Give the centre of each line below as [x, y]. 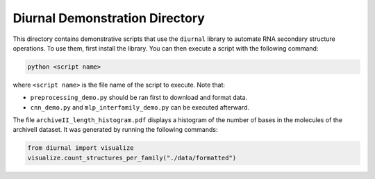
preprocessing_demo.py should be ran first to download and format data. [139, 98]
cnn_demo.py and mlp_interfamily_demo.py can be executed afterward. [140, 107]
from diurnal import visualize [81, 148]
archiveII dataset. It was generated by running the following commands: [115, 130]
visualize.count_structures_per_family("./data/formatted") [132, 157]
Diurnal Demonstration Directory [109, 18]
